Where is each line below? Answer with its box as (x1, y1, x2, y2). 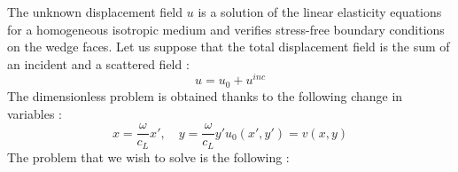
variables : (7, 104, 62, 122)
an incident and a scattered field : (7, 54, 190, 73)
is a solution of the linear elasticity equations (198, 3, 442, 20)
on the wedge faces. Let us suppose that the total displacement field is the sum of (7, 37, 450, 56)
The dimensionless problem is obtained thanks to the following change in (7, 86, 403, 105)
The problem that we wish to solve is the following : (7, 147, 290, 166)
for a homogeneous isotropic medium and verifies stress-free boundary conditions (7, 20, 445, 38)
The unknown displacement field (7, 3, 183, 20)
